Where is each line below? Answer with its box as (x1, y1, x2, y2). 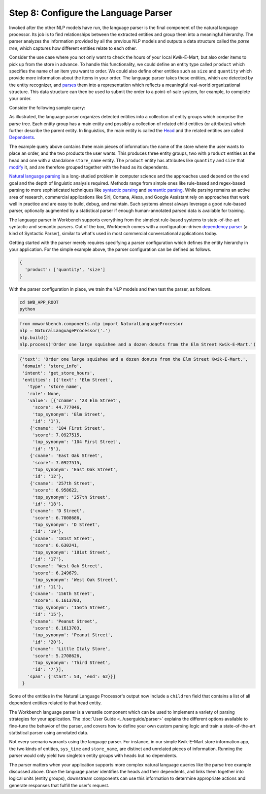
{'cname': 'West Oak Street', (30, 563, 103, 569)
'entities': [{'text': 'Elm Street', (22, 377, 113, 382)
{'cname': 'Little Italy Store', (30, 646, 111, 652)
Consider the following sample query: (9, 104, 86, 110)
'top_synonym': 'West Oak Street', (32, 577, 118, 583)
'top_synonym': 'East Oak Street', (32, 466, 118, 472)
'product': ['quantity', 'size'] (25, 267, 105, 272)
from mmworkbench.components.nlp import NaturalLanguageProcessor (19, 321, 183, 326)
